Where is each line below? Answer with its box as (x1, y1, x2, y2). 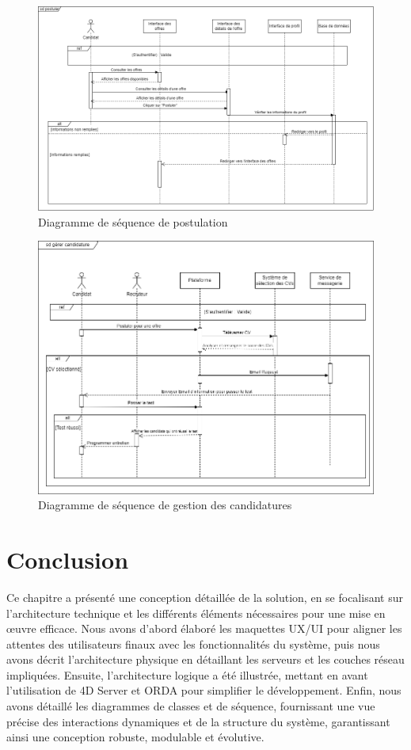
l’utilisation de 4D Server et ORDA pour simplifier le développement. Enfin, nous (6, 682, 401, 699)
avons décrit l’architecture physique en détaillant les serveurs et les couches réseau (6, 651, 405, 668)
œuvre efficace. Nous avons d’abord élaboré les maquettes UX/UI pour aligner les (6, 620, 402, 637)
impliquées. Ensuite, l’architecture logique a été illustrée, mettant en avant (6, 666, 368, 683)
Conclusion (6, 543, 129, 575)
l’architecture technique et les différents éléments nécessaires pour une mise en (6, 604, 386, 621)
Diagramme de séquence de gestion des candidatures (38, 497, 292, 513)
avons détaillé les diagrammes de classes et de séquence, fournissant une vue (6, 698, 375, 714)
